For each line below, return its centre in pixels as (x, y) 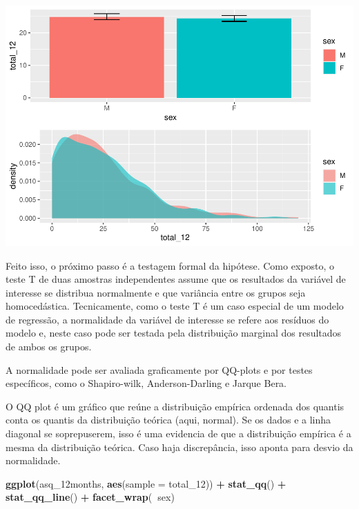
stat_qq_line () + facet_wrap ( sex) (90, 497)
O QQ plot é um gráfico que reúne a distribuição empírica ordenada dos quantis (175, 406)
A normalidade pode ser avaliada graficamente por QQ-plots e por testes (159, 369)
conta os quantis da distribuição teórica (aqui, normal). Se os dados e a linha (168, 420)
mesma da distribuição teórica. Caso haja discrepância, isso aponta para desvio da (179, 447)
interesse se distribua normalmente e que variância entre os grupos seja (156, 292)
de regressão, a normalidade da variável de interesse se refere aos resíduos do (167, 319)
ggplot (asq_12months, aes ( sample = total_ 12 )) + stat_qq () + (146, 483)
